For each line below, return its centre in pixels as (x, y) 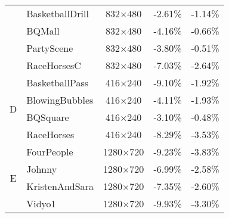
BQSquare (48, 117)
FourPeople (50, 152)
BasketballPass (58, 82)
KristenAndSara (60, 186)
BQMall (43, 31)
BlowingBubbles (60, 100)
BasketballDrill (58, 13)
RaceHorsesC (54, 65)
